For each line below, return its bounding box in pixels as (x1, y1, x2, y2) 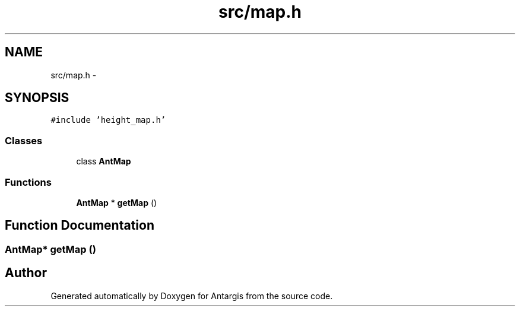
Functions (5, 176, 52, 188)
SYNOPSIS (5, 90, 69, 106)
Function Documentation (5, 218, 154, 233)
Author (5, 265, 47, 281)
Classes (5, 134, 43, 147)
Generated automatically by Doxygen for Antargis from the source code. (50, 290, 333, 301)
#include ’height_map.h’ (50, 115, 166, 125)
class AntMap (76, 156, 131, 167)
